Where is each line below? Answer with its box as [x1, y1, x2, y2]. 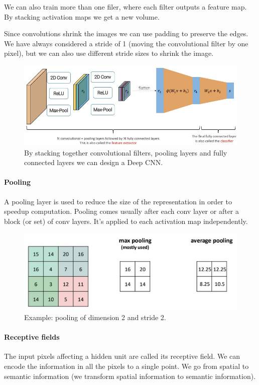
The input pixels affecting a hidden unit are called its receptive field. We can [4, 351, 240, 361]
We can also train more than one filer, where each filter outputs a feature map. [4, 2, 247, 12]
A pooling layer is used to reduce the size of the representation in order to [4, 196, 232, 206]
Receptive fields [4, 332, 60, 342]
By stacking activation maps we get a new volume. [4, 11, 160, 22]
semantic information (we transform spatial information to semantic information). [4, 370, 256, 381]
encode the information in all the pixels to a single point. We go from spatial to [4, 360, 249, 371]
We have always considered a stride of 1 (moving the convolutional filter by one [4, 38, 248, 48]
